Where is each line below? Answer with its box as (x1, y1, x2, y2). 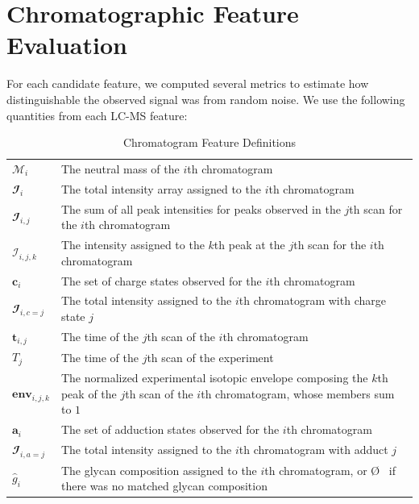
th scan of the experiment (147, 348, 274, 365)
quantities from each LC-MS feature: (6, 106, 188, 123)
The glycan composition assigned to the (60, 461, 257, 478)
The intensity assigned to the (60, 236, 205, 253)
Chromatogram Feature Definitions (122, 134, 297, 151)
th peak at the (214, 236, 285, 253)
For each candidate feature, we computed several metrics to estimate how (6, 75, 369, 92)
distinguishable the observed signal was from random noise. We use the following (6, 90, 405, 107)
